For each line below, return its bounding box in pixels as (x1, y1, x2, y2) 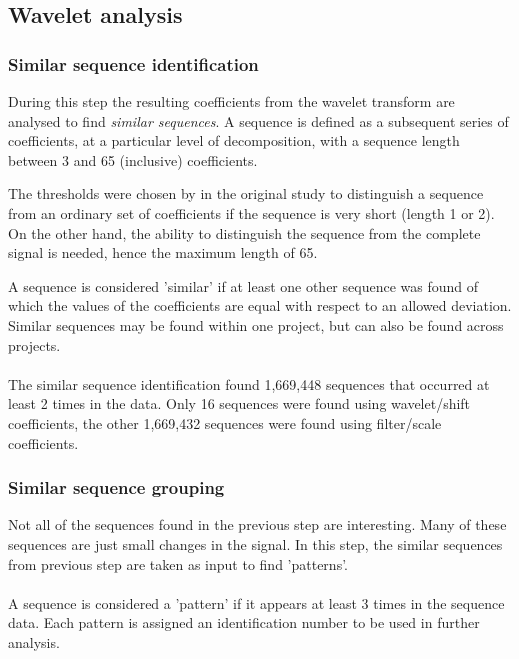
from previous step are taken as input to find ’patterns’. (8, 553, 348, 574)
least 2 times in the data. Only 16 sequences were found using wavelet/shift (8, 393, 471, 414)
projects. (8, 334, 61, 355)
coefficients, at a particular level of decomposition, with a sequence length (8, 130, 460, 151)
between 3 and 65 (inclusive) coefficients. (8, 149, 258, 170)
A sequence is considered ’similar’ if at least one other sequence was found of (8, 275, 478, 296)
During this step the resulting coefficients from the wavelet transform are (8, 91, 455, 111)
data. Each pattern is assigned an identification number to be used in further (8, 612, 480, 633)
